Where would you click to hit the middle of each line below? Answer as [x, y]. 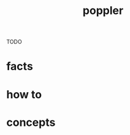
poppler [103, 11]
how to [24, 94]
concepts [31, 122]
